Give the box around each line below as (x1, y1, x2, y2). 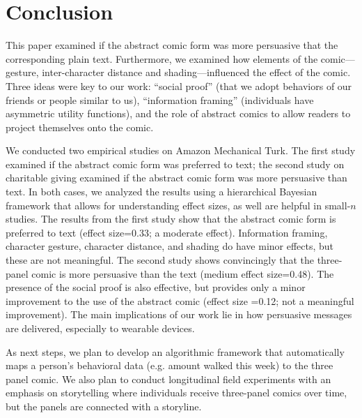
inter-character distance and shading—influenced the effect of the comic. (42, 65, 351, 80)
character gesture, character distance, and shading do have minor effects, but (6, 239, 334, 253)
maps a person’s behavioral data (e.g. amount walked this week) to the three (6, 358, 333, 373)
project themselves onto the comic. (6, 119, 154, 134)
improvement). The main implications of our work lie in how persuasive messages (6, 307, 352, 322)
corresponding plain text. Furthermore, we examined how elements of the (6, 51, 318, 66)
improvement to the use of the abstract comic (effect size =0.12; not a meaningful (6, 293, 354, 308)
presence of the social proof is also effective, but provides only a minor (6, 280, 306, 294)
